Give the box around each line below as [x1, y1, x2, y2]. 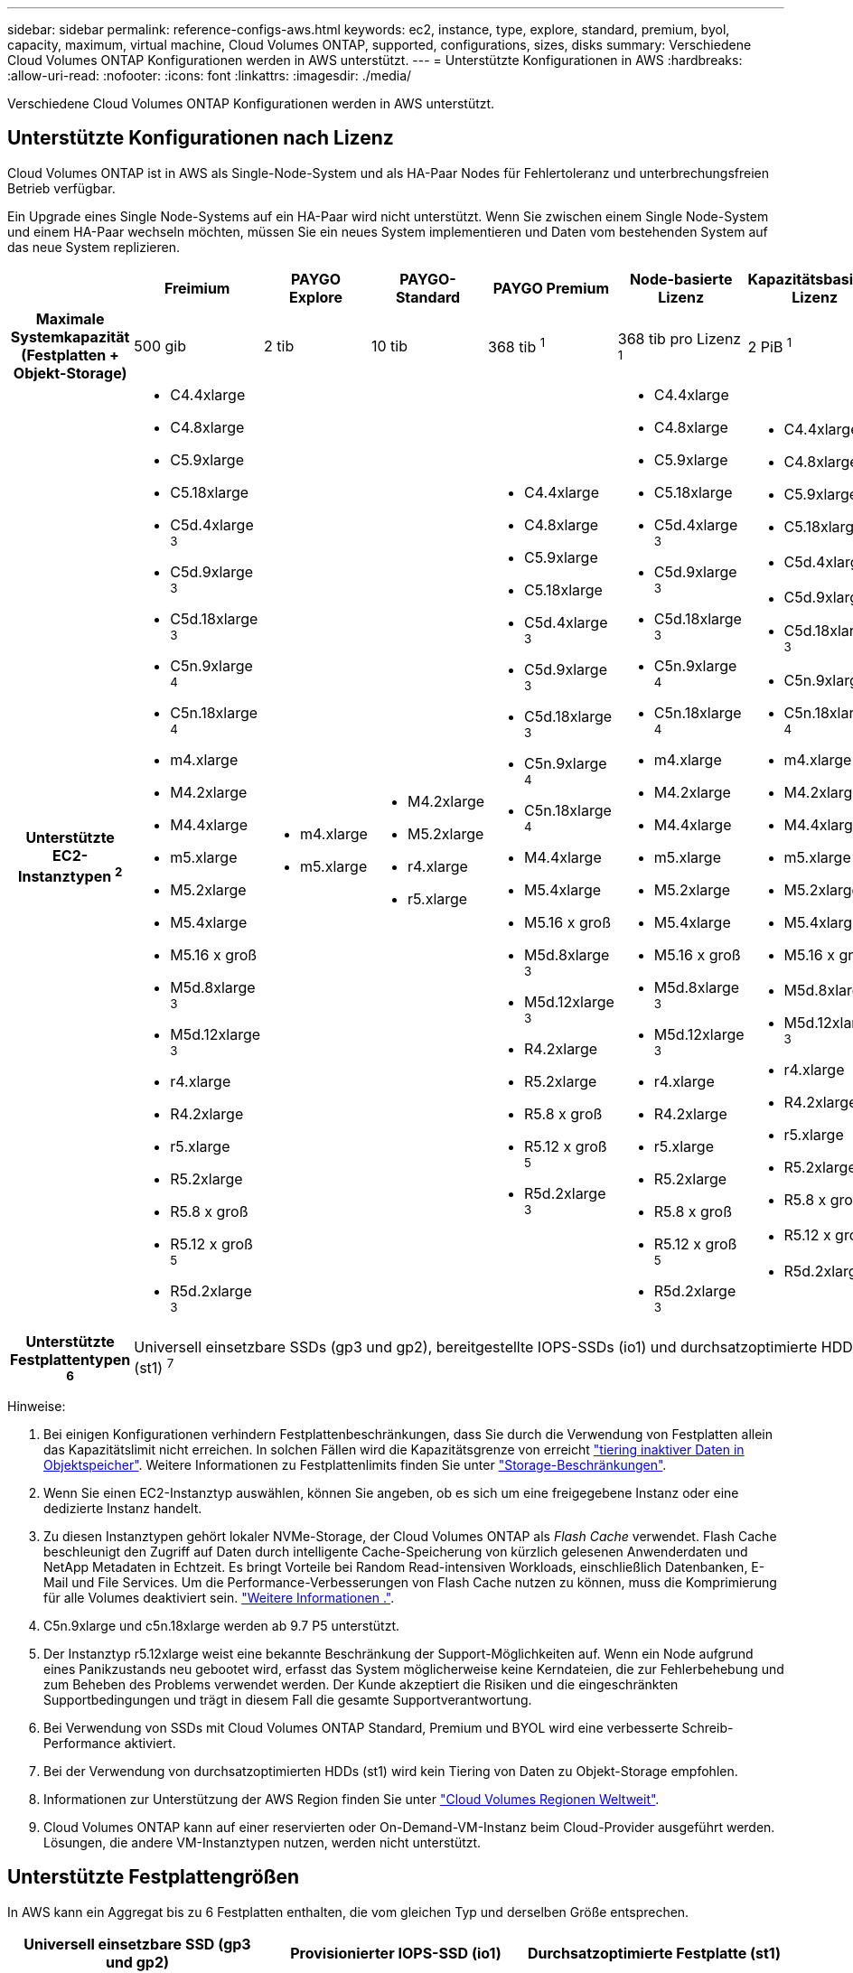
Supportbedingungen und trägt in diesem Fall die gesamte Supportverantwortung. [43, 1691, 532, 1707]
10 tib [370, 336, 408, 355]
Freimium [164, 278, 230, 297]
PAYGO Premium [492, 278, 610, 297]
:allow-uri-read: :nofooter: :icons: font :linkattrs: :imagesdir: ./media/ [7, 68, 412, 83]
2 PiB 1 [747, 335, 792, 357]
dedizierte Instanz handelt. [43, 1500, 202, 1516]
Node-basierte [629, 269, 733, 288]
